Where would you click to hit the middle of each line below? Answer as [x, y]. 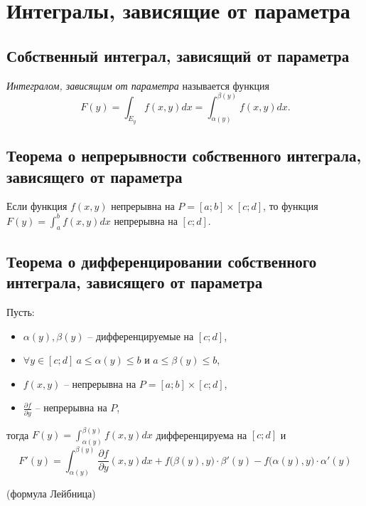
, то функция [291, 206]
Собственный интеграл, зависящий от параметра [178, 55]
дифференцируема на [201, 434]
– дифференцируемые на [141, 336]
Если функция [37, 206]
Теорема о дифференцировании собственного [162, 261]
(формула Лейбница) [51, 494]
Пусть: [21, 311]
